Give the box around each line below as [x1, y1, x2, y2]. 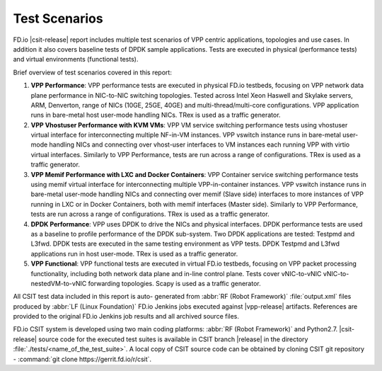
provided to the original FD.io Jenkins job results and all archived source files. [13, 312, 240, 321]
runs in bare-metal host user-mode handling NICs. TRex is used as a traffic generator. [30, 110, 281, 120]
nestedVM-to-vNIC [30, 279, 87, 287]
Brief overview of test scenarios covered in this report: [13, 68, 173, 76]
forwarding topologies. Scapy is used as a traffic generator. [88, 279, 261, 287]
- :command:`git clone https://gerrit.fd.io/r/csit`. [13, 355, 152, 363]
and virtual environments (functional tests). [13, 55, 139, 64]
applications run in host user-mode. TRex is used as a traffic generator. [30, 249, 238, 258]
